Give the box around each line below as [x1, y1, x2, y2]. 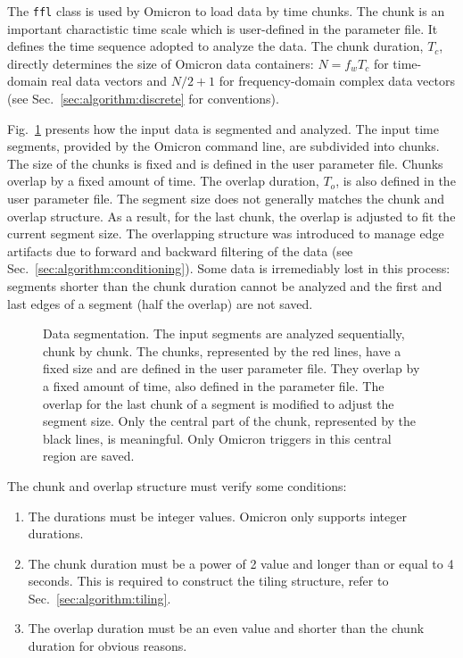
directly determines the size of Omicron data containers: [7, 54, 314, 72]
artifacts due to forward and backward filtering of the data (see [7, 241, 353, 260]
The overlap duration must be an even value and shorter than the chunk [28, 619, 425, 637]
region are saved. [43, 446, 135, 465]
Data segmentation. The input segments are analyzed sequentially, [43, 324, 405, 343]
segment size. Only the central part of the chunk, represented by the [43, 412, 417, 430]
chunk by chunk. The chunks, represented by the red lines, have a [43, 341, 401, 360]
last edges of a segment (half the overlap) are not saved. [7, 294, 313, 312]
